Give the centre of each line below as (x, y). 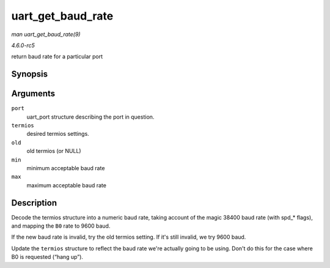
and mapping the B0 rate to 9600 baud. (61, 226)
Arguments (33, 94)
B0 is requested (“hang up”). (47, 257)
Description (34, 203)
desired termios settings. (58, 134)
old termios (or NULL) (54, 151)
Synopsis (30, 74)
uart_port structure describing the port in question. (90, 117)
